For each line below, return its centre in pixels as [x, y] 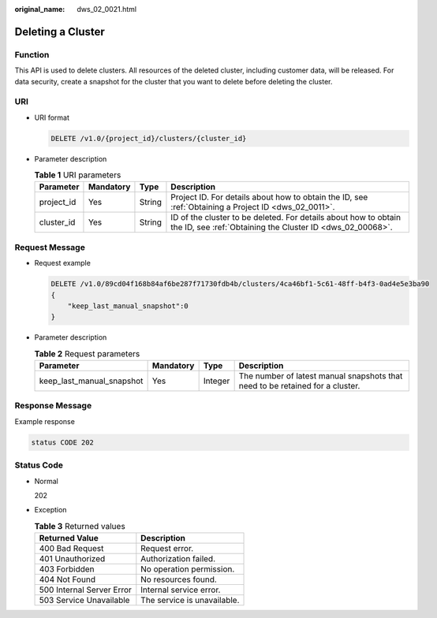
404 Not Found [67, 579]
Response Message [53, 406]
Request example [62, 263]
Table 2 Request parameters [87, 353]
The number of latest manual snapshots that [321, 376]
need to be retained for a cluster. [299, 386]
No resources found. [179, 579]
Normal [46, 481]
